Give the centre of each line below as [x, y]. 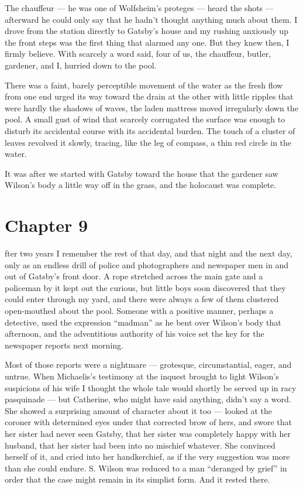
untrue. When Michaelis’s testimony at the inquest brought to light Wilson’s [142, 376]
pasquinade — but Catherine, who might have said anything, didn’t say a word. [148, 399]
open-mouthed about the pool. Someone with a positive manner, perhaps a [139, 310]
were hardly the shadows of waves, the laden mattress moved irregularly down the [151, 107]
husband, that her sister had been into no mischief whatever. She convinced [140, 445]
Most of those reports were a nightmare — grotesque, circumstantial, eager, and [148, 365]
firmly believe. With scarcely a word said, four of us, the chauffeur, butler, [138, 54]
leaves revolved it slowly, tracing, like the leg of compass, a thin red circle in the [148, 142]
